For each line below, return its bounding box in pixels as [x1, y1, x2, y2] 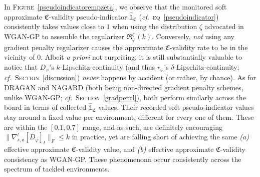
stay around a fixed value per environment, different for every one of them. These [4, 112, 254, 122]
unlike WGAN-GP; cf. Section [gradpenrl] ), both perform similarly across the [4, 92, 246, 102]
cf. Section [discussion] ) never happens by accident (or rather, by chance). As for [4, 72, 256, 83]
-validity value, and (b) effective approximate [76, 144, 214, 154]
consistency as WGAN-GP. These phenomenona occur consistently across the [4, 153, 241, 164]
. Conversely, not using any [152, 31, 234, 41]
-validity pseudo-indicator [49, 11, 127, 22]
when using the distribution [112, 21, 197, 32]
